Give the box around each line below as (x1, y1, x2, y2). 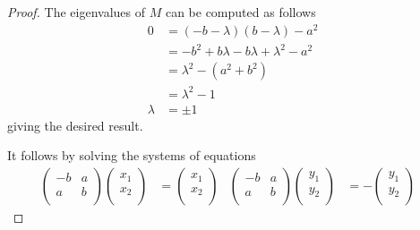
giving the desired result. (7, 115, 143, 134)
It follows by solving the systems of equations (7, 146, 256, 165)
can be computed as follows (165, 3, 316, 21)
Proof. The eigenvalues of (7, 3, 146, 21)
